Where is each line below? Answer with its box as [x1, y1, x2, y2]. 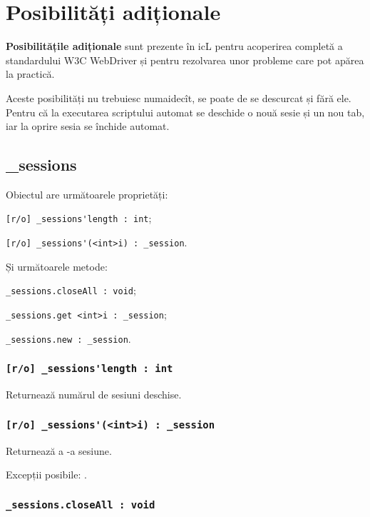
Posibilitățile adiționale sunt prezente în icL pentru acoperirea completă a [6, 39, 343, 54]
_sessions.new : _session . [6, 331, 131, 346]
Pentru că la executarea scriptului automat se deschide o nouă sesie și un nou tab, [6, 104, 365, 119]
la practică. [6, 66, 55, 81]
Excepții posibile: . [6, 467, 87, 482]
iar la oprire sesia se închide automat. [6, 119, 170, 134]
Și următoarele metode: [6, 258, 108, 273]
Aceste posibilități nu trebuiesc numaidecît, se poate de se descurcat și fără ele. [6, 90, 351, 105]
